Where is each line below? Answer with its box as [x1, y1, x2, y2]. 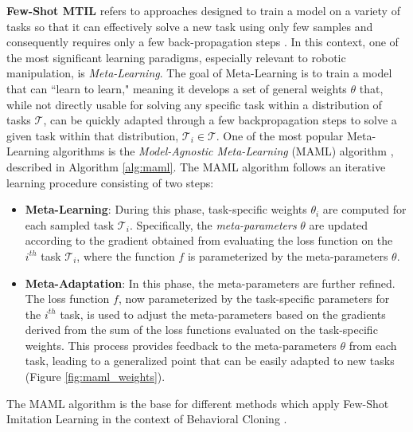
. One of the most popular [216, 127, 344, 143]
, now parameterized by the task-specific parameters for [118, 290, 390, 307]
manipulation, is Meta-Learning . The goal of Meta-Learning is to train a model [6, 65, 392, 81]
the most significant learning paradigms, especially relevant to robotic [6, 49, 346, 65]
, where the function [76, 247, 175, 264]
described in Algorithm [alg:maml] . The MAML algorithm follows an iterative [6, 158, 386, 175]
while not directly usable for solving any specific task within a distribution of [6, 96, 382, 112]
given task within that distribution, [6, 127, 179, 143]
